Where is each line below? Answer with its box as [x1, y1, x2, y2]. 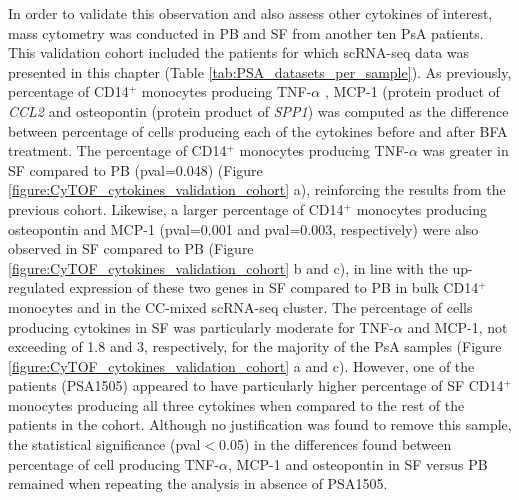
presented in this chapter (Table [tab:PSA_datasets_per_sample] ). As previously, [8, 61, 512, 82]
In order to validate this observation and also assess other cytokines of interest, [8, 3, 493, 23]
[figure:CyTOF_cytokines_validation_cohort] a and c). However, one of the [8, 355, 475, 376]
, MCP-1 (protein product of [324, 81, 500, 102]
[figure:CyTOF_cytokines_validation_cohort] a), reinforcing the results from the [8, 179, 506, 200]
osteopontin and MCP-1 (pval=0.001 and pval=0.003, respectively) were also [8, 218, 479, 239]
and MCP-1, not [407, 316, 508, 337]
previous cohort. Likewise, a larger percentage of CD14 [8, 198, 344, 219]
